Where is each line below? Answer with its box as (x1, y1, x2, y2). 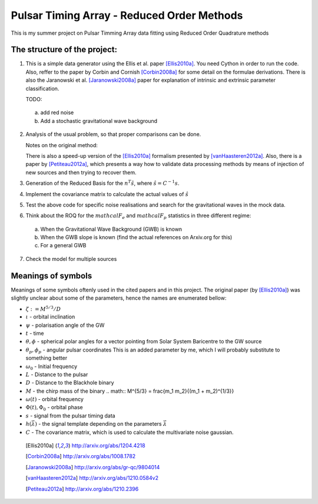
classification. (25, 85, 59, 92)
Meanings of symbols (11, 271, 92, 281)
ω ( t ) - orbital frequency (25, 396, 84, 403)
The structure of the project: (11, 45, 118, 55)
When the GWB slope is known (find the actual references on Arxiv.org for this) (40, 234, 233, 241)
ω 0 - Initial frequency (25, 363, 78, 371)
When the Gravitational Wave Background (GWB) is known (40, 226, 183, 233)
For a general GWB (40, 242, 87, 249)
